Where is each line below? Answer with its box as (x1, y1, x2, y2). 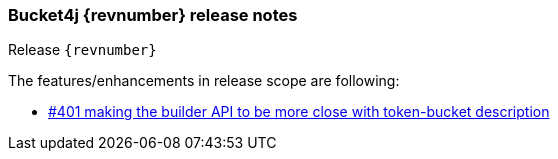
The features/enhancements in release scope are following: (8, 72, 400, 90)
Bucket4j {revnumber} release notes (8, 5, 298, 25)
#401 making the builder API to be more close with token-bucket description (48, 103, 550, 121)
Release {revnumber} (8, 41, 157, 59)
